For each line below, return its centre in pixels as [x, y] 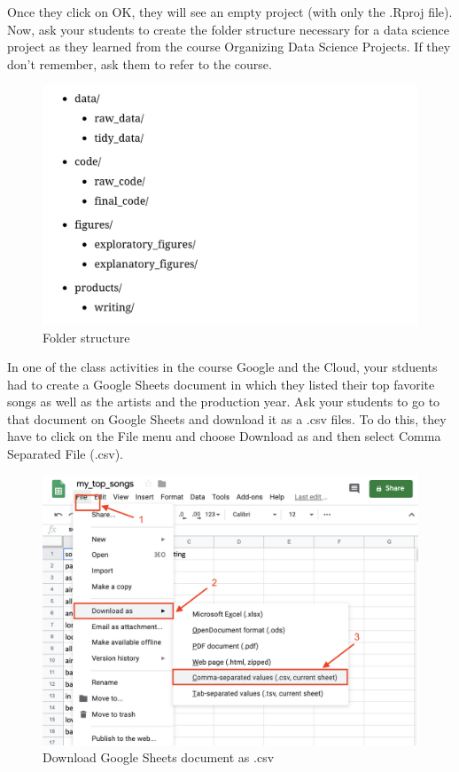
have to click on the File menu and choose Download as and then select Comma [224, 436]
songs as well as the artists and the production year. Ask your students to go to [224, 402]
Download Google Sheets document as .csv [159, 757]
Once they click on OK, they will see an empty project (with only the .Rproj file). [230, 12]
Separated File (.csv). [65, 454]
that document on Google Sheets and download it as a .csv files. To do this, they [227, 418]
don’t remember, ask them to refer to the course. [140, 63]
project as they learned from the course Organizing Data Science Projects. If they [229, 47]
